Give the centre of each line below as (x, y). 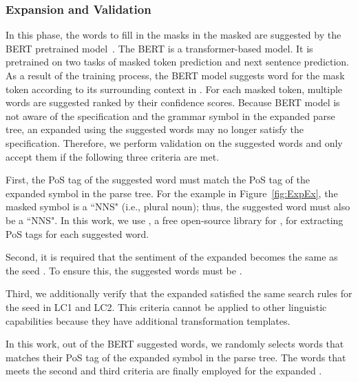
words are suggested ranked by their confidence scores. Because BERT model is (173, 102)
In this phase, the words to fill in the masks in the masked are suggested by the (173, 35)
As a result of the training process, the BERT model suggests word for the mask (175, 75)
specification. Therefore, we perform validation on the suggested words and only (174, 142)
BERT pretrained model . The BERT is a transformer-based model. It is (159, 48)
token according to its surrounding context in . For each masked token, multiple (174, 89)
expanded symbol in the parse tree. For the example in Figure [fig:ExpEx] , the (172, 193)
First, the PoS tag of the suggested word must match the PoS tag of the (158, 180)
